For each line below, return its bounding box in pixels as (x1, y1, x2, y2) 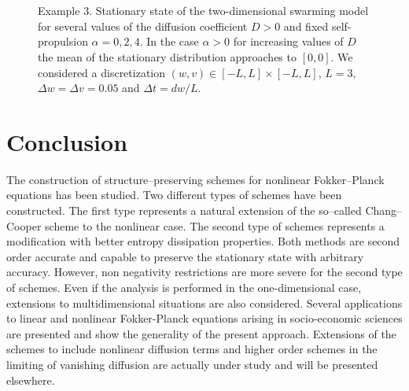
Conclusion (6, 125, 128, 157)
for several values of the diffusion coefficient (38, 17, 248, 34)
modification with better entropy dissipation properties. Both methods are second (6, 233, 400, 249)
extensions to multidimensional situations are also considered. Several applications (6, 294, 403, 311)
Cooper (6, 217, 42, 234)
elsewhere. (6, 371, 55, 388)
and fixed (283, 17, 329, 34)
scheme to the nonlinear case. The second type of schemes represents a (45, 217, 385, 234)
